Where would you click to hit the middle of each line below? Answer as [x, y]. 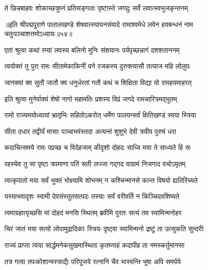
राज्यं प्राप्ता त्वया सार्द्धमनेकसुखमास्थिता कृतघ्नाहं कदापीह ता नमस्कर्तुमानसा [95, 245]
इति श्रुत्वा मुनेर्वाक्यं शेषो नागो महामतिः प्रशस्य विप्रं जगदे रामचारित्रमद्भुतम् [91, 98]
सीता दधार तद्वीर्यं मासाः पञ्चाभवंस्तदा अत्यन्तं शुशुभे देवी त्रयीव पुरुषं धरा [90, 131]
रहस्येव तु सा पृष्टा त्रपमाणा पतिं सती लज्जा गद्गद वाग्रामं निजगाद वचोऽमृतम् [95, 163]
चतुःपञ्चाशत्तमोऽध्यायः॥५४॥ [38, 34]
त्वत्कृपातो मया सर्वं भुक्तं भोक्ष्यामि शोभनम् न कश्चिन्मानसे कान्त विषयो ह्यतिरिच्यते [101, 180]
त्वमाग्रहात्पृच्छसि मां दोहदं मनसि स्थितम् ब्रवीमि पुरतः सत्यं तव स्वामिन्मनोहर [93, 212]
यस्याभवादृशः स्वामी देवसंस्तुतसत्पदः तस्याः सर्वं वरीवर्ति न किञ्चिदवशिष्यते [92, 196]
